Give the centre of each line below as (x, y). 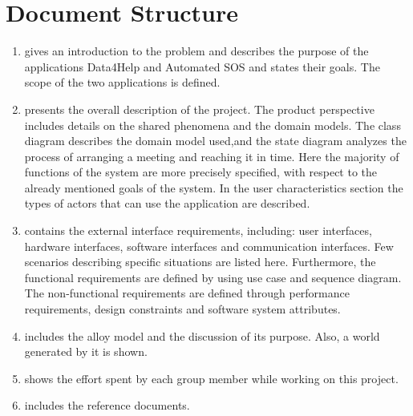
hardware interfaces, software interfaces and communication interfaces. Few (209, 246)
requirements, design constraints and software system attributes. (182, 309)
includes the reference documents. (107, 405)
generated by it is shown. (86, 351)
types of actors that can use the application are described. (167, 203)
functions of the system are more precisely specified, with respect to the (201, 172)
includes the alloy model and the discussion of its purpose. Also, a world (202, 335)
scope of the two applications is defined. (122, 82)
